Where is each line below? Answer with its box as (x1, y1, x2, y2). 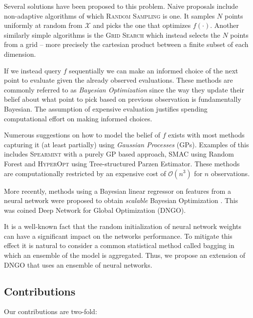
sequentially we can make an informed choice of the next (69, 65, 238, 75)
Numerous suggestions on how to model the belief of (4, 130, 160, 140)
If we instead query (4, 65, 62, 75)
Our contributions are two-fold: (4, 306, 97, 317)
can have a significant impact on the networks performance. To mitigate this (4, 230, 232, 241)
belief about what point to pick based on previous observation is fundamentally (4, 94, 241, 104)
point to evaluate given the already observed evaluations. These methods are (4, 75, 233, 85)
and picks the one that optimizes (93, 20, 191, 30)
